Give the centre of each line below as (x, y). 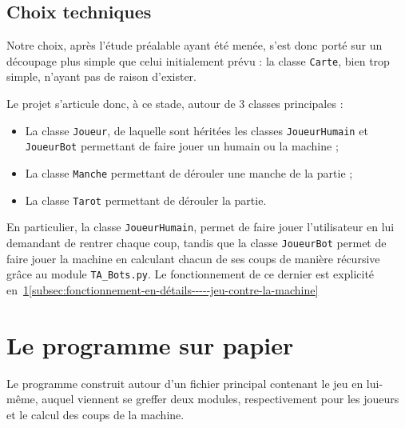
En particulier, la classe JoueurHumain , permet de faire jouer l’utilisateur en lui (201, 227)
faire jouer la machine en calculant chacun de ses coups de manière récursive (193, 258)
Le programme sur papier (150, 344)
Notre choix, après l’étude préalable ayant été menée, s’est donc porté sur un (195, 45)
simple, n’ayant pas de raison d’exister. (101, 76)
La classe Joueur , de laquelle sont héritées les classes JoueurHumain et (197, 130)
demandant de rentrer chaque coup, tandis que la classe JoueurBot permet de (197, 242)
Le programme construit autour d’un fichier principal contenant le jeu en (185, 383)
